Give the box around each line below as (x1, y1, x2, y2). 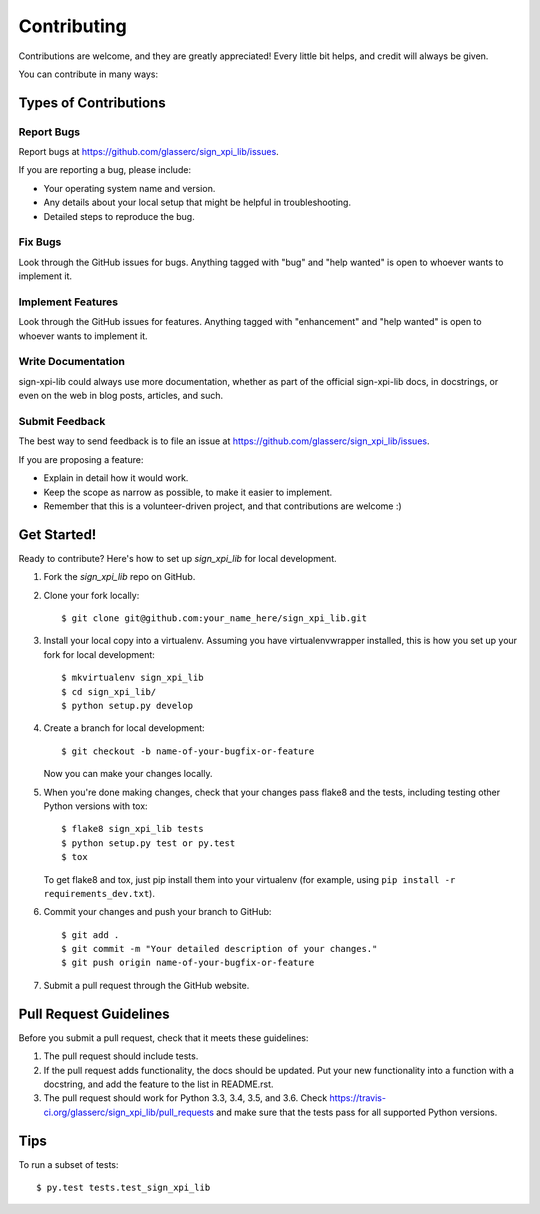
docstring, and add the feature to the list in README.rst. (43, 1078, 274, 1090)
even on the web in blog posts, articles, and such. (18, 390, 224, 402)
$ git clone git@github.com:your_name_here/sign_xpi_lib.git (61, 613, 367, 624)
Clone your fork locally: (43, 589, 140, 601)
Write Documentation (18, 355, 125, 369)
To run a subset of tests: (18, 1158, 119, 1170)
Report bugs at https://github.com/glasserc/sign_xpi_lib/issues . (18, 146, 279, 158)
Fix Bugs (18, 235, 62, 249)
